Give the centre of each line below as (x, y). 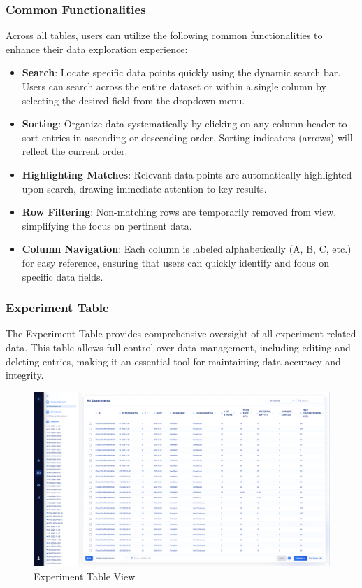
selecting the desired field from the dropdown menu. (133, 100)
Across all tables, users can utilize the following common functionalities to (164, 35)
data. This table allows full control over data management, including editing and (178, 347)
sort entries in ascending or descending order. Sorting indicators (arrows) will (187, 137)
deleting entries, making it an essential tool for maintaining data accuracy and (173, 361)
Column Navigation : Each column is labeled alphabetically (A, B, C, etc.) (187, 249)
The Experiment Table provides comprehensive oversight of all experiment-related (181, 334)
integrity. (25, 375)
